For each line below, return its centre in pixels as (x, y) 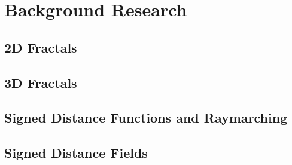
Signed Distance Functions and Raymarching (146, 117)
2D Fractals (41, 47)
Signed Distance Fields (76, 153)
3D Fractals (41, 82)
